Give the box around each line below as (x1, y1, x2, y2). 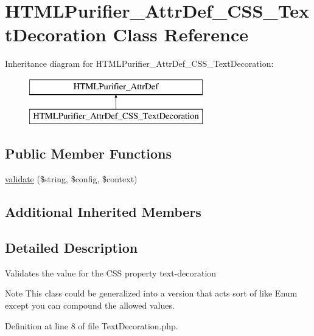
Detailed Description (5, 238, 138, 257)
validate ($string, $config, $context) (5, 173, 138, 185)
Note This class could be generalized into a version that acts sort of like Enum (5, 287, 298, 300)
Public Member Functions (5, 144, 172, 163)
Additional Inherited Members (5, 202, 201, 221)
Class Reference (113, 22, 248, 47)
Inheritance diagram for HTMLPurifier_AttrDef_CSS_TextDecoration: (5, 57, 274, 70)
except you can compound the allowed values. (5, 299, 175, 312)
